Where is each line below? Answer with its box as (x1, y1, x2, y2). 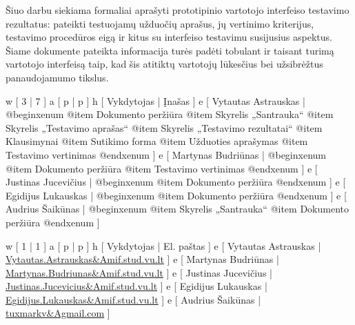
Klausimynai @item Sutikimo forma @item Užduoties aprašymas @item (6, 134, 308, 148)
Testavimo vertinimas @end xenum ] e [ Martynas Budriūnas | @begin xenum (6, 147, 326, 161)
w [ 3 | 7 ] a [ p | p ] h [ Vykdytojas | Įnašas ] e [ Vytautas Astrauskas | (6, 93, 305, 108)
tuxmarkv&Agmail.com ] (6, 306, 110, 320)
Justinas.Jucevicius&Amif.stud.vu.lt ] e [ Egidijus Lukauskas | (6, 279, 267, 293)
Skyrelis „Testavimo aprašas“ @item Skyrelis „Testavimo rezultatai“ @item (6, 120, 323, 135)
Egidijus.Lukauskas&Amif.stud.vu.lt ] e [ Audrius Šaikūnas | (6, 292, 261, 306)
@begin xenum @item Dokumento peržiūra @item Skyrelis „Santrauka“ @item (6, 107, 334, 121)
